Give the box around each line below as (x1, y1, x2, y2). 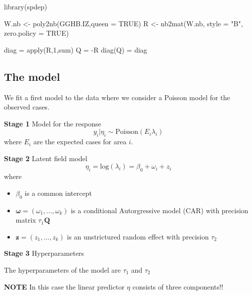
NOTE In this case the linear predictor (4, 281, 125, 292)
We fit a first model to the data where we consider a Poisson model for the (4, 92, 230, 102)
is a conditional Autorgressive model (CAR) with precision (71, 205, 249, 215)
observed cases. (4, 102, 50, 112)
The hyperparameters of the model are (4, 264, 121, 275)
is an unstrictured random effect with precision (67, 231, 209, 241)
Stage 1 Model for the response (4, 118, 101, 128)
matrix (15, 215, 36, 225)
